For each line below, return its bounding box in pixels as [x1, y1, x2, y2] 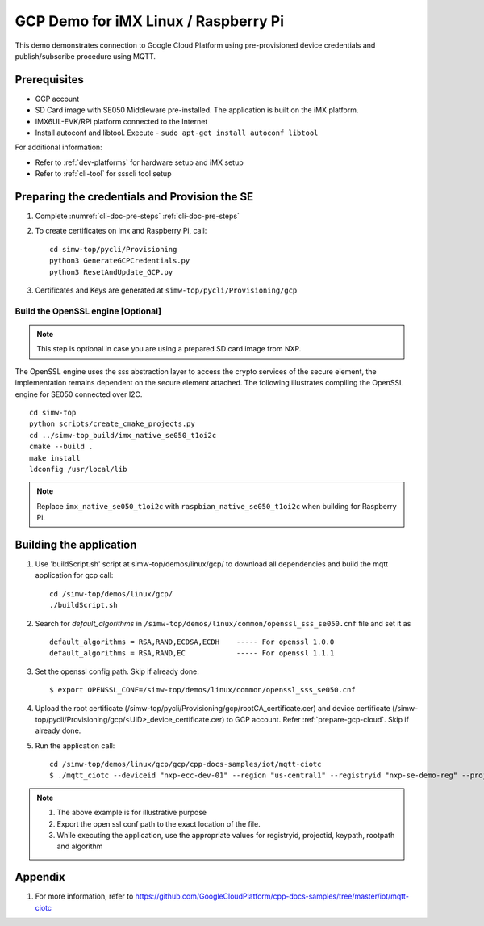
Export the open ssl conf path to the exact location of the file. [56, 819, 261, 828]
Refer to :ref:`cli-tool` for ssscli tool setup [35, 169, 172, 179]
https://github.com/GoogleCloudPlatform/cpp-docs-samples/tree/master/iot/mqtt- [135, 891, 409, 901]
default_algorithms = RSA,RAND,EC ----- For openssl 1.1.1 [49, 649, 335, 658]
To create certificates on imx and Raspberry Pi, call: [35, 226, 207, 236]
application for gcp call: [35, 570, 114, 580]
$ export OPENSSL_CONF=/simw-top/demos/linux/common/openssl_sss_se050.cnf [49, 685, 356, 695]
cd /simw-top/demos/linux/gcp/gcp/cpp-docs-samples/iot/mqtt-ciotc [49, 760, 322, 769]
